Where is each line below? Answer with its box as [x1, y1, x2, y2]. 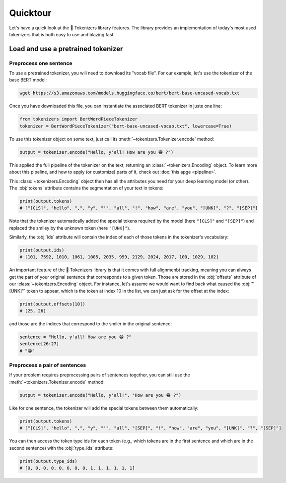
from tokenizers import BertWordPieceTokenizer [19, 117, 138, 122]
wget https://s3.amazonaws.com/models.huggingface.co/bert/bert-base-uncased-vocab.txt [19, 90, 240, 96]
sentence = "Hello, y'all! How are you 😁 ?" [19, 334, 132, 340]
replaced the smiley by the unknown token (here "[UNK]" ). [9, 225, 131, 231]
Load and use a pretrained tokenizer [9, 45, 123, 53]
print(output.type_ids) [19, 458, 78, 464]
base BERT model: [9, 77, 47, 83]
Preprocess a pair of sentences [9, 362, 86, 369]
